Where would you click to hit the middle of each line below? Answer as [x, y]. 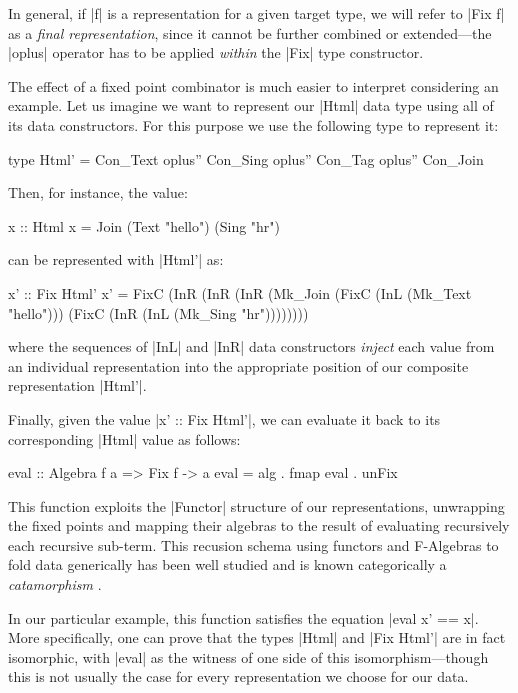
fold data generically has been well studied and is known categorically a [227, 564]
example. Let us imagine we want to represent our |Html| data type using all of [251, 105]
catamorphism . [55, 584]
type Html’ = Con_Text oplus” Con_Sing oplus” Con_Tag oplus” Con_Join [246, 158]
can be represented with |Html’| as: [116, 259]
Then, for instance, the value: [98, 192]
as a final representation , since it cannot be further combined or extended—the [250, 32]
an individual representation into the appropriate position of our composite [238, 365]
